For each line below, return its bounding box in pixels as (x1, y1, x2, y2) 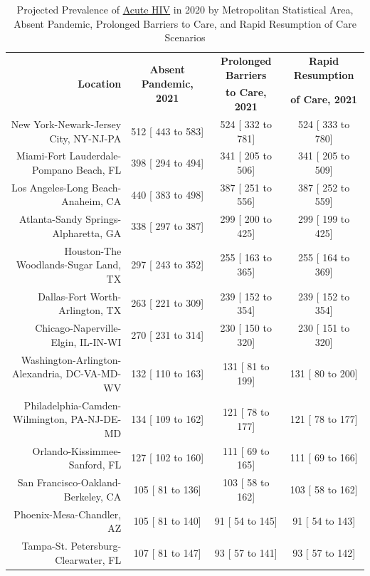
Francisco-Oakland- (37, 475, 122, 490)
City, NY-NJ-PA (49, 130, 122, 145)
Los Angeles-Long (11, 179, 89, 194)
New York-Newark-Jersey (11, 116, 122, 131)
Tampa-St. (21, 538, 68, 553)
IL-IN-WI (80, 334, 122, 349)
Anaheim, (61, 194, 103, 209)
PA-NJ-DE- (70, 412, 122, 426)
